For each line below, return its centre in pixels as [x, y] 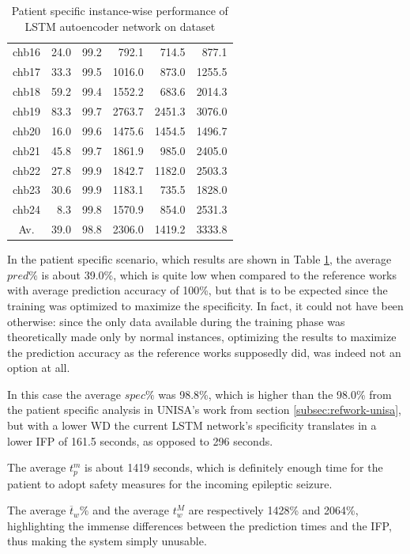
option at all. [39, 368]
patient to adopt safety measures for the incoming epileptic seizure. [170, 483]
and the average [131, 510]
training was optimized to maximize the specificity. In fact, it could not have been [205, 305]
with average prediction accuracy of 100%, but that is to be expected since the [197, 290]
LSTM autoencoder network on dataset [120, 26]
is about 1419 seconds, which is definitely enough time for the [234, 467]
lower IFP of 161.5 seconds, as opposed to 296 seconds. [140, 440]
